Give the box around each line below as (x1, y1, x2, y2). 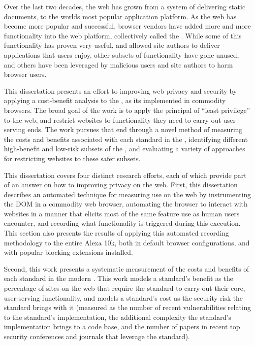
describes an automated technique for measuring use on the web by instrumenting (4, 189, 251, 199)
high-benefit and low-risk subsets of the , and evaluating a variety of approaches (4, 143, 245, 154)
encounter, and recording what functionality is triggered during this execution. (4, 218, 241, 228)
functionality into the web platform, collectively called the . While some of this (4, 30, 242, 40)
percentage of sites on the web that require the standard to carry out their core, (4, 283, 245, 293)
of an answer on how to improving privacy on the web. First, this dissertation (4, 179, 238, 190)
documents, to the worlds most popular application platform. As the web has (4, 11, 237, 21)
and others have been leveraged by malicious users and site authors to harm (4, 59, 233, 69)
